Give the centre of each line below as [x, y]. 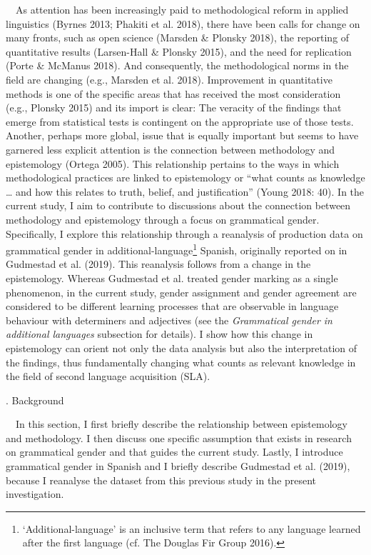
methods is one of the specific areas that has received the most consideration [173, 93]
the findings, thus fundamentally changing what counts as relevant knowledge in [181, 362]
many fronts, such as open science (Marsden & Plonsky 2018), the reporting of [178, 37]
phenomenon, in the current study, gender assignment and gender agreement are [181, 292]
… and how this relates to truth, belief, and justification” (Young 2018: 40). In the [185, 191]
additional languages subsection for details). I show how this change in [159, 334]
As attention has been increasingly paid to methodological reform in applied [182, 9]
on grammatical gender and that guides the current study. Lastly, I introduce [174, 452]
